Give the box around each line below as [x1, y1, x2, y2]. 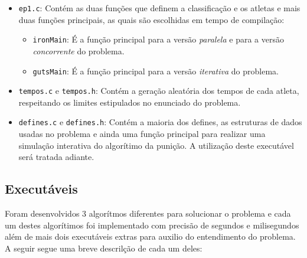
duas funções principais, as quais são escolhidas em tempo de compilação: [18, 13, 285, 25]
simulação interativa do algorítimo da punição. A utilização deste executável [18, 139, 294, 151]
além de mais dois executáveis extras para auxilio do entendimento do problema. [5, 230, 296, 243]
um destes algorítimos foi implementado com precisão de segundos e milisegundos [5, 218, 299, 231]
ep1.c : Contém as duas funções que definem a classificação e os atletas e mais [18, 2, 301, 14]
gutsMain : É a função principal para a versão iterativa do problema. [32, 64, 279, 77]
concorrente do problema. [32, 44, 125, 57]
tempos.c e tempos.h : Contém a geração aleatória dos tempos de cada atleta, [18, 84, 299, 97]
